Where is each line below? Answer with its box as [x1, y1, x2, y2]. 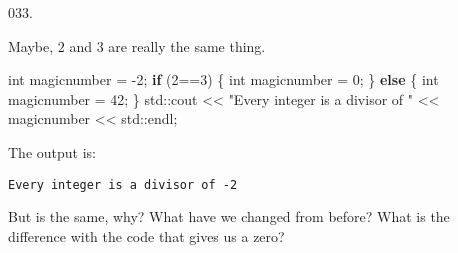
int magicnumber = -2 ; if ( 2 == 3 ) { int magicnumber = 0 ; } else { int [8, 69, 439, 90]
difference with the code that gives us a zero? [8, 225, 285, 246]
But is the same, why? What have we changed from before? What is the [8, 206, 450, 227]
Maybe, [8, 35, 54, 56]
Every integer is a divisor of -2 [8, 177, 238, 192]
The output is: [8, 141, 96, 162]
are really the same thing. [108, 35, 266, 56]
